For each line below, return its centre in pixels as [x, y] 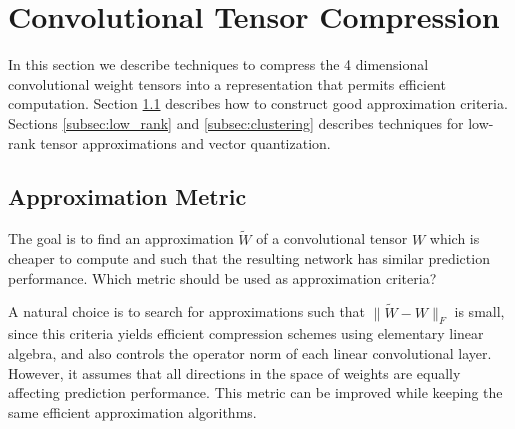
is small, [479, 311]
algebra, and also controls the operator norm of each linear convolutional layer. [250, 352]
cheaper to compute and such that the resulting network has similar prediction [249, 258]
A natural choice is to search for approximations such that [187, 311]
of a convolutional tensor [332, 238]
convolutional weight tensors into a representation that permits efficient [227, 83]
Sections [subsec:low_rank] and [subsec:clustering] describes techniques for [236, 122]
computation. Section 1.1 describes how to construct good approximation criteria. [258, 103]
